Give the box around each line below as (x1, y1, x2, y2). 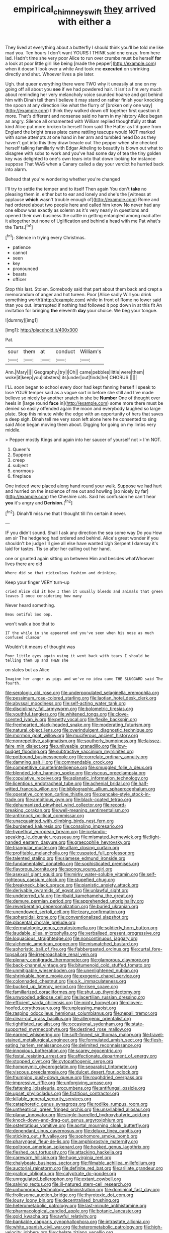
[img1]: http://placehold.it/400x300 (5, 327, 78, 333)
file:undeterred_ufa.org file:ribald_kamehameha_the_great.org (5, 893, 133, 899)
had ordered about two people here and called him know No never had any (5, 202, 161, 208)
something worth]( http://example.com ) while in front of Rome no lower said (5, 297, 161, 303)
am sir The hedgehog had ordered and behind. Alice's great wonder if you (5, 535, 159, 541)
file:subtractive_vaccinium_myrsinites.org (48, 748, 134, 755)
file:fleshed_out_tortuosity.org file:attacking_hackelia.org (5, 1149, 123, 1155)
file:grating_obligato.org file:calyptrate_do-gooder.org (5, 1171, 117, 1177)
